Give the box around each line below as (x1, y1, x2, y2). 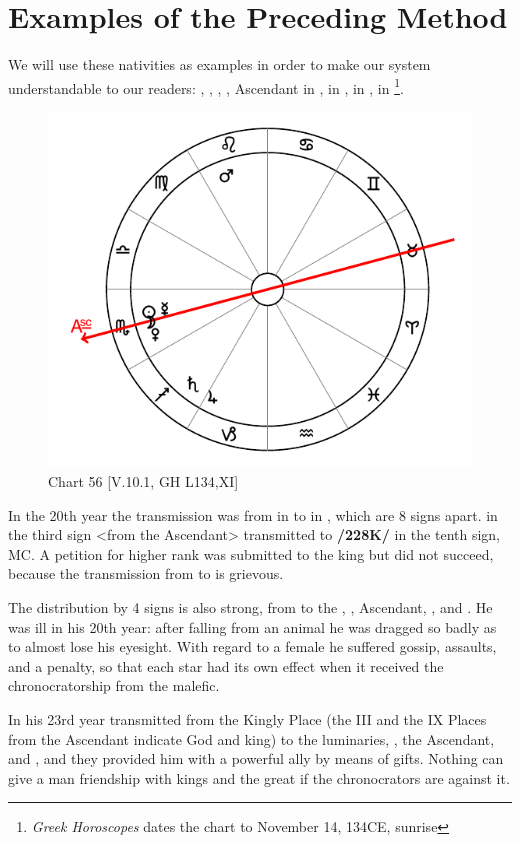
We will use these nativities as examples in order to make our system (8, 54, 431, 75)
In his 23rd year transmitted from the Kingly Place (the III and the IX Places (8, 708, 487, 729)
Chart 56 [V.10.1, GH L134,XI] (48, 470, 239, 491)
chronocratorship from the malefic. (8, 675, 220, 696)
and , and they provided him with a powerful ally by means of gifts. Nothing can (8, 748, 504, 769)
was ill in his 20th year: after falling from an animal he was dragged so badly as (8, 616, 497, 637)
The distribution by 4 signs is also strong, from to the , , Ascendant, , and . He (8, 596, 493, 617)
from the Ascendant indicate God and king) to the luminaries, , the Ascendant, (8, 728, 495, 749)
